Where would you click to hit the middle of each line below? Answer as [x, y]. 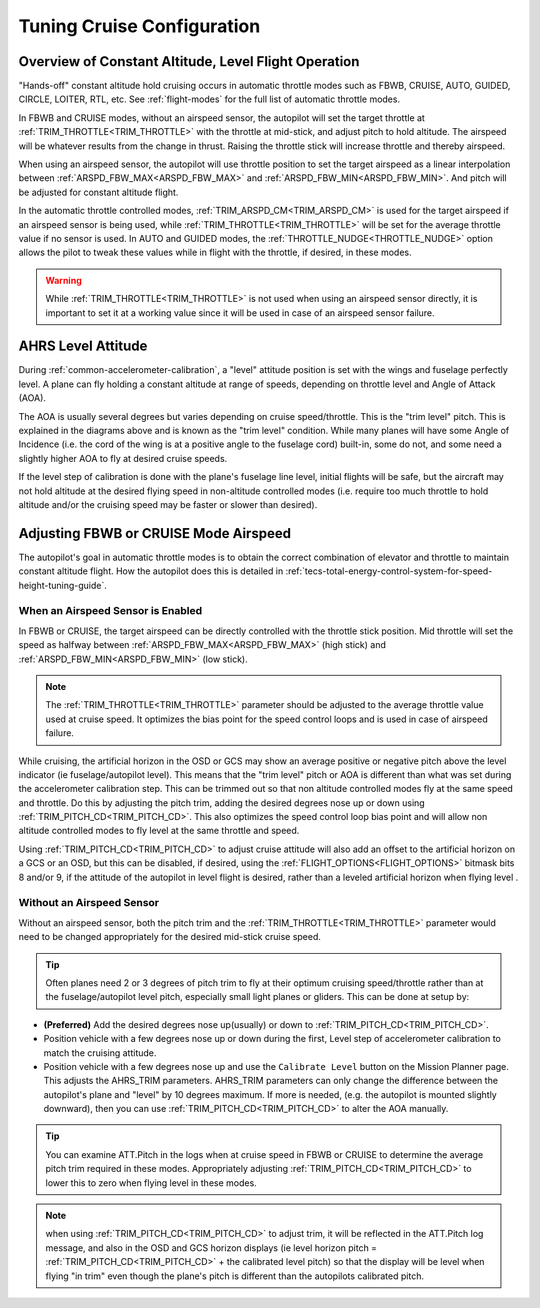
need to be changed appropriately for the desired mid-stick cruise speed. [170, 937]
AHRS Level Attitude [83, 346]
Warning [63, 280]
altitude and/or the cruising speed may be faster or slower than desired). [168, 504]
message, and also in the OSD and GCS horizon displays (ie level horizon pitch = [211, 1247]
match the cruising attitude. [100, 1052]
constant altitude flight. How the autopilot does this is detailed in [151, 571]
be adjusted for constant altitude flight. [98, 192]
